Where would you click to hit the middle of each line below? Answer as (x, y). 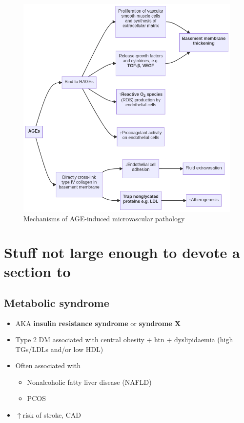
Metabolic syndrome (57, 302)
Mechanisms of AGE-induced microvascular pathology (104, 219)
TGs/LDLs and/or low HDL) (59, 349)
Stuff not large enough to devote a (122, 252)
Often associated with (48, 365)
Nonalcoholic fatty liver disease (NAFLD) (89, 382)
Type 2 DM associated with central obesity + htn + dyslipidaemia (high (124, 340)
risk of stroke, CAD (52, 415)
